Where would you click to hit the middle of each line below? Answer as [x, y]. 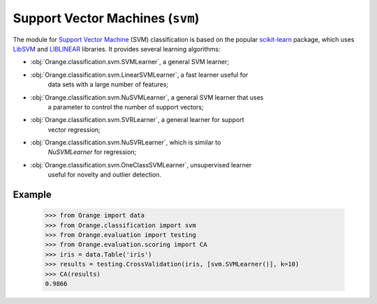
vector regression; [74, 130]
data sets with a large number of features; [108, 84]
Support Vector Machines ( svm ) [106, 18]
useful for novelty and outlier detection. [105, 175]
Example [32, 195]
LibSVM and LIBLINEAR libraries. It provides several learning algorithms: [117, 49]
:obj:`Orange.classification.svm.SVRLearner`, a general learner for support [137, 120]
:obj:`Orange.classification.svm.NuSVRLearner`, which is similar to [126, 142]
